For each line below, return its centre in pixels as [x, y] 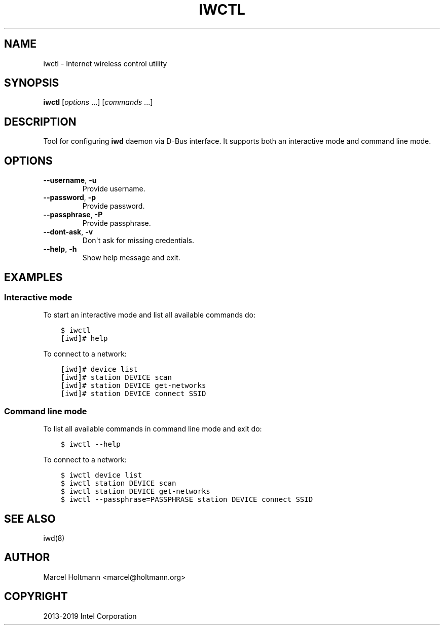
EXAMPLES [33, 277]
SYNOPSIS [32, 83]
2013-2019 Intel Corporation [90, 616]
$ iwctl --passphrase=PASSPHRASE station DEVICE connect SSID [187, 500]
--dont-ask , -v [68, 232]
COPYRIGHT [36, 597]
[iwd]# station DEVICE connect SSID [133, 394]
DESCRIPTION [40, 122]
